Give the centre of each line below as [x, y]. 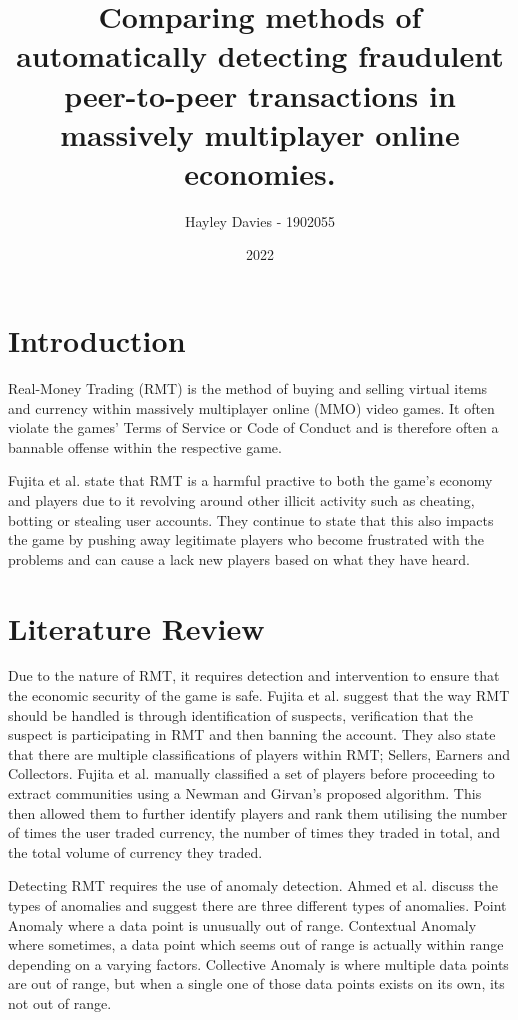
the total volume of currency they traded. [135, 851]
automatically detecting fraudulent [260, 55]
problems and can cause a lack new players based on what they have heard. [239, 558]
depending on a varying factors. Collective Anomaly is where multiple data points [258, 963]
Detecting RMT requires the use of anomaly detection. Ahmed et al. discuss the [253, 885]
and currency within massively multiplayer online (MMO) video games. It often [251, 407]
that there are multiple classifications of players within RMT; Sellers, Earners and [259, 753]
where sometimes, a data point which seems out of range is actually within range [256, 944]
